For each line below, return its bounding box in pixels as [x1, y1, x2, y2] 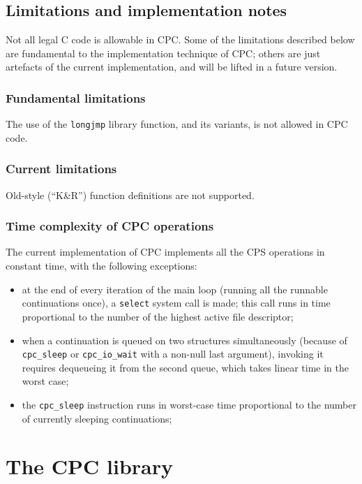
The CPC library [6, 452, 173, 481]
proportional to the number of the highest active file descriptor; [22, 309, 294, 323]
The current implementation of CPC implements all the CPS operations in [6, 244, 325, 259]
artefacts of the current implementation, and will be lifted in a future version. [6, 59, 338, 74]
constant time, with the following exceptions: [6, 258, 197, 273]
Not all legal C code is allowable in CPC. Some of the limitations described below [6, 32, 355, 47]
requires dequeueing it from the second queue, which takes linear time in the [22, 360, 349, 374]
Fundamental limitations [6, 89, 146, 106]
